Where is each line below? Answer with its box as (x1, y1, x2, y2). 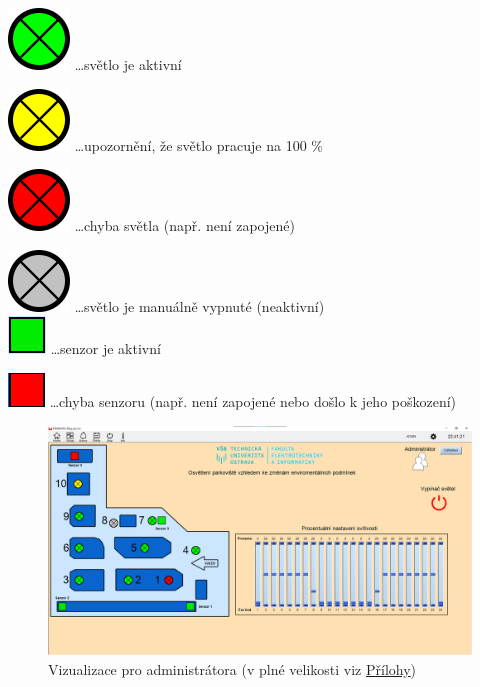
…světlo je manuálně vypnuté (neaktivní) (74, 295, 325, 316)
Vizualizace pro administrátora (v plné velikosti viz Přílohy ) (48, 658, 417, 679)
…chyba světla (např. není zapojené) (74, 215, 295, 236)
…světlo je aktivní (74, 54, 182, 74)
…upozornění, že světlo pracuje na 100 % (74, 134, 323, 155)
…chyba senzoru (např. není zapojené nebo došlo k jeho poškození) (49, 390, 457, 411)
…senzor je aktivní (50, 338, 161, 359)
